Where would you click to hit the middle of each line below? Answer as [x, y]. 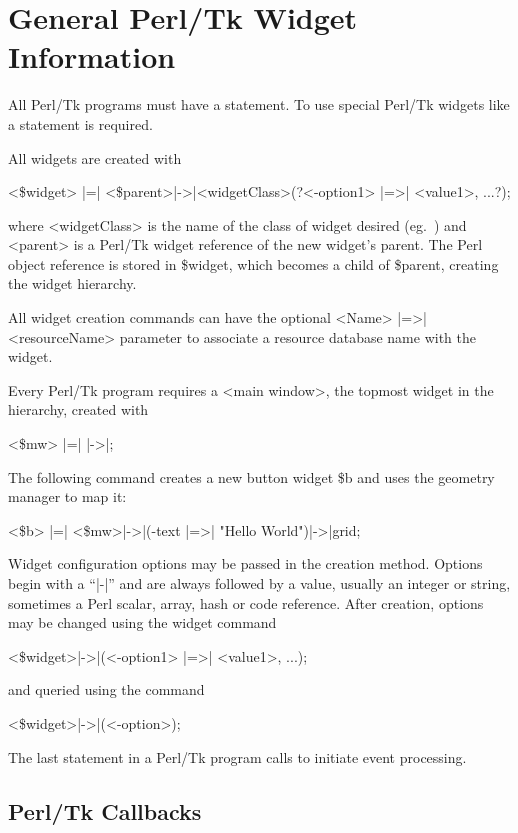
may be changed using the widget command [142, 622]
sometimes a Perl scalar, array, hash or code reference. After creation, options [246, 602]
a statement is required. [80, 123]
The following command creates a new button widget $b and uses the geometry [251, 476]
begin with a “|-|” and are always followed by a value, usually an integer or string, [259, 583]
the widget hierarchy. [72, 283]
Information [92, 56]
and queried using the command [106, 689]
